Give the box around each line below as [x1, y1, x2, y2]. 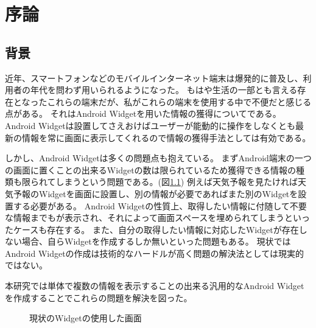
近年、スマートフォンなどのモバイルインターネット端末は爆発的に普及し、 [5, 71, 303, 84]
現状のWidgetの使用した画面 [29, 312, 142, 324]
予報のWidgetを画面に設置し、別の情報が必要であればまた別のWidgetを [13, 187, 298, 200]
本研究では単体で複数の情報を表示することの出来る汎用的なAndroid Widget [5, 279, 304, 292]
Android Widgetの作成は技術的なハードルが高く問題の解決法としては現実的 [5, 246, 304, 259]
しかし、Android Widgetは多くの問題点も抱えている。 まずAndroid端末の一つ [5, 152, 312, 164]
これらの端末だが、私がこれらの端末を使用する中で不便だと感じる [47, 95, 312, 108]
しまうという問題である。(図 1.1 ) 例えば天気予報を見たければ [55, 175, 298, 188]
